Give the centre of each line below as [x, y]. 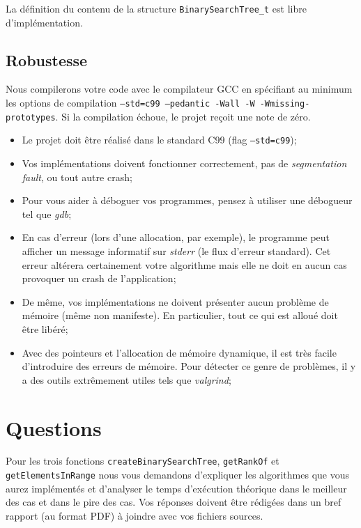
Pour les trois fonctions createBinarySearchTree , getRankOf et [143, 461]
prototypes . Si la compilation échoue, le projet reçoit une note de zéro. [158, 116]
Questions [54, 427]
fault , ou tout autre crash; [77, 177]
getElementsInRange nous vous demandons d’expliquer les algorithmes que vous [178, 475]
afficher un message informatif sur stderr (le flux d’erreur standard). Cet [176, 250]
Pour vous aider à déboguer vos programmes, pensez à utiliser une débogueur [187, 200]
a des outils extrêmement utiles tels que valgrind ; [126, 379]
